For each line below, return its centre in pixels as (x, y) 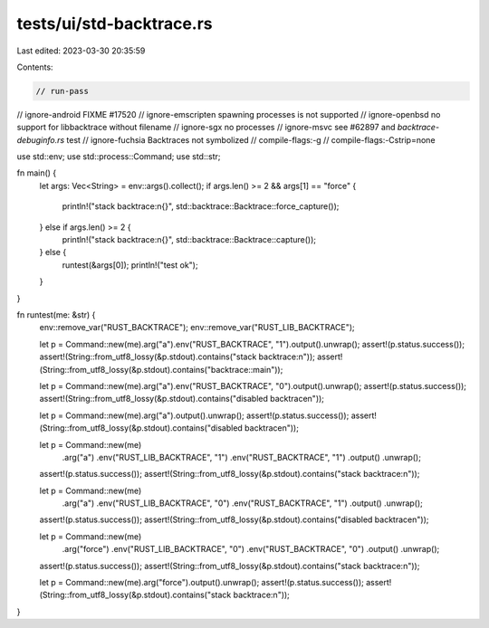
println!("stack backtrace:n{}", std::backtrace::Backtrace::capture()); (189, 240)
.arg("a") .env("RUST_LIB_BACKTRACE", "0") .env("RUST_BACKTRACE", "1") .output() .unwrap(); (242, 503)
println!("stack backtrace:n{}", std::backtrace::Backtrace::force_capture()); (201, 206)
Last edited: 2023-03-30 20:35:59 (81, 51)
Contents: (35, 67)
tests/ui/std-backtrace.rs (115, 24)
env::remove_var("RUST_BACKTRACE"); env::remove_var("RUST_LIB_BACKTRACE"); (197, 328)
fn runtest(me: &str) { (56, 314)
